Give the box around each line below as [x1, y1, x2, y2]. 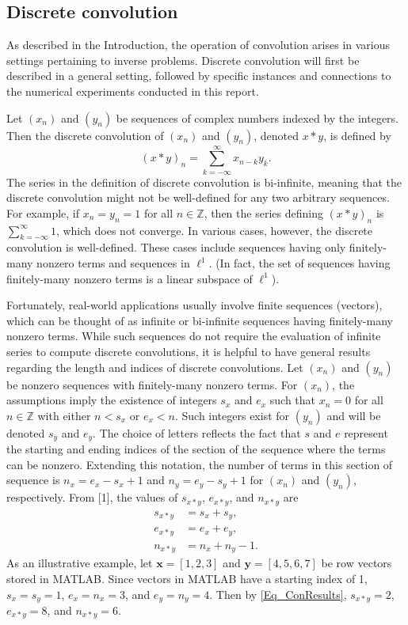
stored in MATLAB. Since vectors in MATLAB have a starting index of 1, [6, 570, 368, 586]
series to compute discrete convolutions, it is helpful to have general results [6, 343, 371, 360]
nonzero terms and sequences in [36, 255, 190, 271]
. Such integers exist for [174, 407, 290, 423]
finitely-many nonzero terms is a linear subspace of [6, 270, 253, 286]
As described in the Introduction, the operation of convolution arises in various [6, 36, 391, 53]
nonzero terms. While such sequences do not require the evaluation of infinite [6, 328, 381, 344]
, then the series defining [204, 204, 323, 221]
